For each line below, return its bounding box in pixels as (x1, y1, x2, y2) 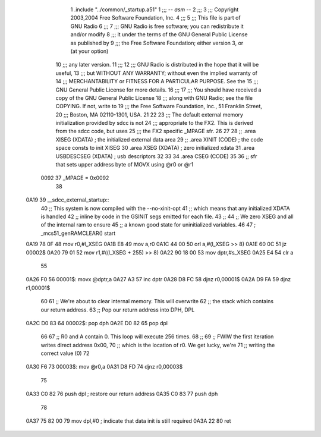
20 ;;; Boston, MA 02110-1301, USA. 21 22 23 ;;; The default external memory (55, 111, 244, 118)
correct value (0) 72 (40, 350, 90, 357)
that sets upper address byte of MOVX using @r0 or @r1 (55, 161, 194, 168)
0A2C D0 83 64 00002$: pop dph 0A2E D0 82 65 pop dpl (26, 319, 168, 326)
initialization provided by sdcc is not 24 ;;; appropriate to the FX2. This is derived (55, 120, 253, 127)
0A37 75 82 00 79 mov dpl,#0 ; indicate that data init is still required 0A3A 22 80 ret (26, 417, 231, 425)
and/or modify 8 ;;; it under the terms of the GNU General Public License (70, 31, 248, 38)
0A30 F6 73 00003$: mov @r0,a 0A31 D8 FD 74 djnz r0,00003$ (26, 363, 183, 370)
